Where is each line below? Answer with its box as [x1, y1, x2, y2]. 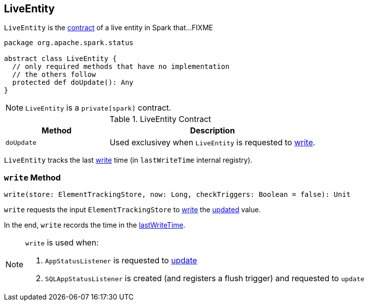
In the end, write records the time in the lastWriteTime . [4, 221, 186, 230]
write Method [4, 172, 61, 183]
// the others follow [12, 70, 96, 79]
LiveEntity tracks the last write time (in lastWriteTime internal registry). [4, 156, 253, 165]
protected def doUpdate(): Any [12, 78, 134, 87]
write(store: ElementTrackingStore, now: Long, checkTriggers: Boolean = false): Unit [4, 190, 351, 199]
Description [190, 125, 235, 136]
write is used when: [25, 238, 99, 248]
